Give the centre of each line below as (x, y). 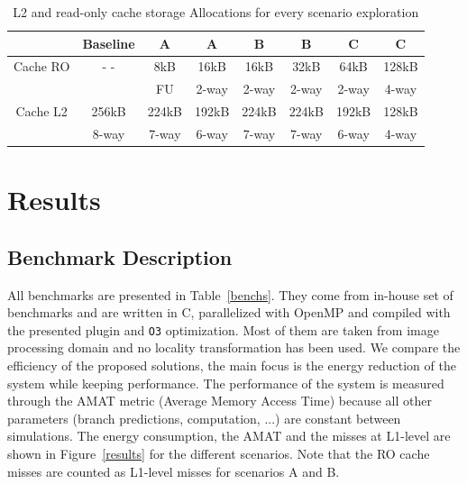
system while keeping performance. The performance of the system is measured (226, 383)
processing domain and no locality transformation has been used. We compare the (234, 347)
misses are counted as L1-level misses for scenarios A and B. (174, 471)
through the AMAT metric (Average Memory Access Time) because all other (220, 401)
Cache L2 (41, 111)
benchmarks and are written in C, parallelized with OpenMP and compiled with (229, 312)
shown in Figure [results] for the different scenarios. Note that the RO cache (219, 454)
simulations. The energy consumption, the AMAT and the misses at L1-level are (229, 436)
